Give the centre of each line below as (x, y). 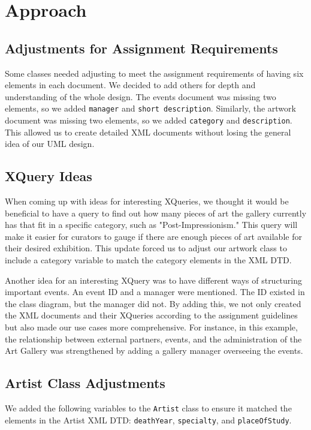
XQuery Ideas (49, 176)
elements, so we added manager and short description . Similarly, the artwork (150, 108)
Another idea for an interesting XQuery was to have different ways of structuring (154, 280)
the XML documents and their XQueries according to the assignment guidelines (151, 315)
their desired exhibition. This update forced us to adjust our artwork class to (146, 248)
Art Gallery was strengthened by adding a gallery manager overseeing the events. (154, 351)
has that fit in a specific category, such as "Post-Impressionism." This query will (151, 225)
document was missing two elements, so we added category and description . (149, 120)
